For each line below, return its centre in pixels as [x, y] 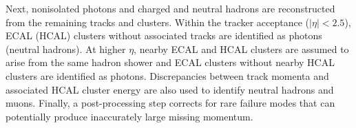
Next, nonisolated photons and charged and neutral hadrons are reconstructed [170, 8]
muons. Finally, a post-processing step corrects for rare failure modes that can [170, 103]
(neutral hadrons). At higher [66, 49]
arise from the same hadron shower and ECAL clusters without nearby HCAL [170, 62]
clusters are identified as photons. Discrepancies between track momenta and [167, 75]
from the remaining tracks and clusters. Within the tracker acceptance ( [158, 22]
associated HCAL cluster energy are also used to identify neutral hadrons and [170, 89]
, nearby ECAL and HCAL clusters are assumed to [241, 49]
